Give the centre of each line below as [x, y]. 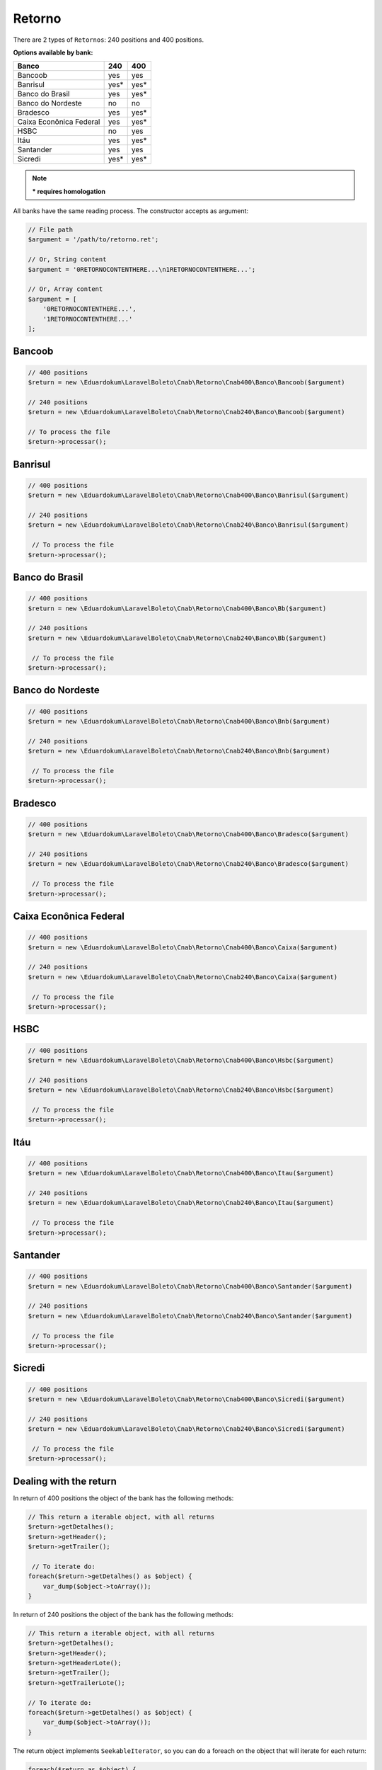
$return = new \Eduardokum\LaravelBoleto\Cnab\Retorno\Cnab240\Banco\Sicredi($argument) [187, 1429]
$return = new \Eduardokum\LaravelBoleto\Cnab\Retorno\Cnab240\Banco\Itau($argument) [181, 1203]
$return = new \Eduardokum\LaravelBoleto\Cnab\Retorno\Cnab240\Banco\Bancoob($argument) [187, 412]
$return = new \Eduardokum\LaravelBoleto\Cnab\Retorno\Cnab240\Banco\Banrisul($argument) [189, 525]
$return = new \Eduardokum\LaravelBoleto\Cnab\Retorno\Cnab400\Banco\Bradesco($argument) [189, 834]
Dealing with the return [65, 1481]
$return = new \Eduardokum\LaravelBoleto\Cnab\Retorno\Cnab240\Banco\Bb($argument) [177, 638]
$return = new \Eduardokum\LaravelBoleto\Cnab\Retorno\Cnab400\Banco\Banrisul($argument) [189, 495]
